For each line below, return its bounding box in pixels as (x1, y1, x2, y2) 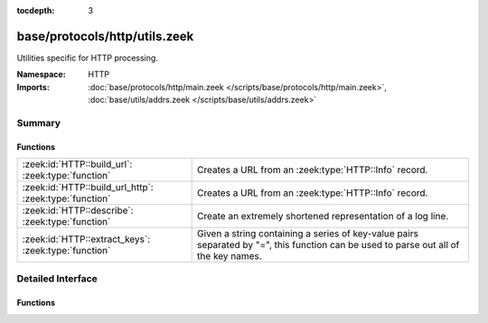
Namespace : (16, 69, 67, 80)
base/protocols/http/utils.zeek (16, 28, 194, 44)
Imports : (16, 81, 50, 92)
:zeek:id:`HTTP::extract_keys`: (22, 233, 151, 245)
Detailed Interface (16, 272, 99, 285)
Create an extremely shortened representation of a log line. (197, 210, 449, 223)
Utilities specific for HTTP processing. (16, 52, 158, 63)
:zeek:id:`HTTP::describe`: (22, 204, 135, 217)
